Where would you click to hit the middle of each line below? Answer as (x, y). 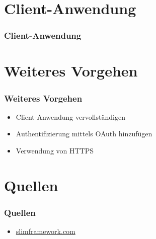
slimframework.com (46, 231)
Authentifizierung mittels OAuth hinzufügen (84, 134)
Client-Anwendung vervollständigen (70, 116)
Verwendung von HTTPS (55, 150)
